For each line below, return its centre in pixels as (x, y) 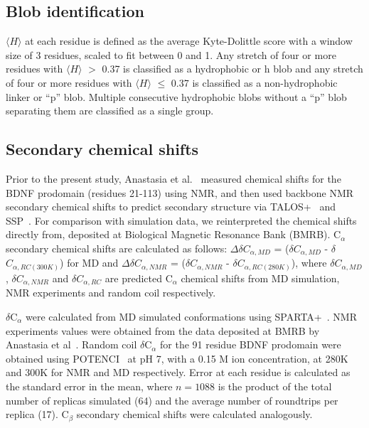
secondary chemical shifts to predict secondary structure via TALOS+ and (171, 207)
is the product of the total (275, 386)
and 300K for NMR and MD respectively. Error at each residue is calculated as (178, 372)
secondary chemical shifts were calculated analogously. (194, 414)
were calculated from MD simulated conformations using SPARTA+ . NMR (191, 316)
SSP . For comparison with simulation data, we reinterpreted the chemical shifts (181, 220)
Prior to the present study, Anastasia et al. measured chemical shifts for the (173, 178)
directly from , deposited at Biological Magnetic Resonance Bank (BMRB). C (173, 234)
